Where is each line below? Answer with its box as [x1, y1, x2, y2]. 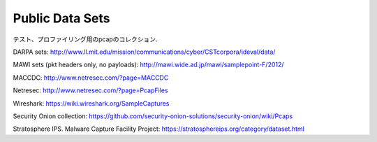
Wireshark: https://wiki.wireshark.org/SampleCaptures [13, 99, 170, 108]
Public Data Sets [13, 10, 111, 26]
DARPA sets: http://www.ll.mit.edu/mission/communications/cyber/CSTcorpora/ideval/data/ [13, 48, 276, 56]
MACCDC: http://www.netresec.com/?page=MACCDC [13, 73, 169, 82]
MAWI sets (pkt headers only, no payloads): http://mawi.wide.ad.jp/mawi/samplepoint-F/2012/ [13, 60, 284, 69]
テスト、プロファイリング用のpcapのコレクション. [13, 35, 158, 43]
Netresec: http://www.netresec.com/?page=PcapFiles [13, 86, 168, 94]
